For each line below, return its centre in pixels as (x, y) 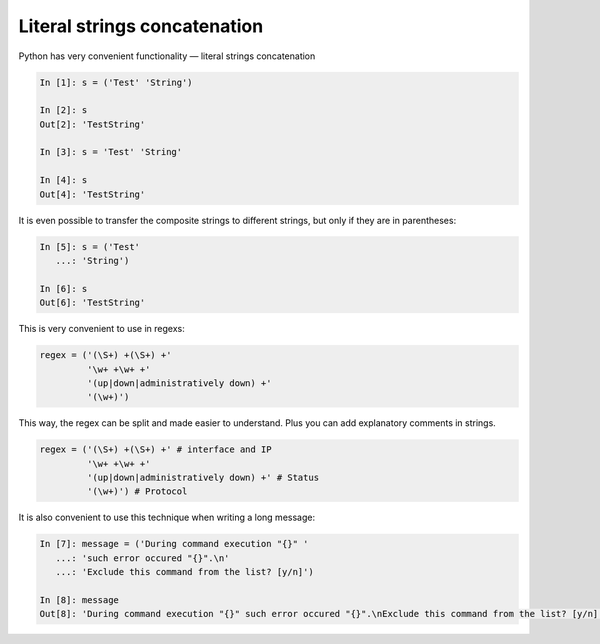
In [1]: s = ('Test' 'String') (116, 82)
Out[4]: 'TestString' (92, 194)
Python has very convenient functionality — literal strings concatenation (167, 56)
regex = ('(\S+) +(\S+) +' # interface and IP (155, 449)
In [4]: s (63, 180)
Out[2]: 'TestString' (92, 124)
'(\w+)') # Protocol (137, 491)
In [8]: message (79, 600)
